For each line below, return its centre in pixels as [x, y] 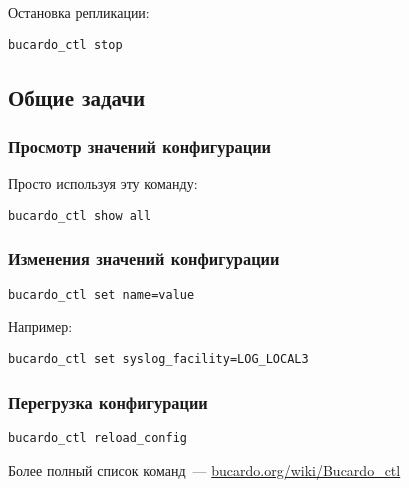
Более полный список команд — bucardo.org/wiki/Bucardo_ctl [204, 469]
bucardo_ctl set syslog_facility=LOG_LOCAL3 [158, 358]
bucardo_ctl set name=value [101, 294]
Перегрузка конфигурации [108, 401]
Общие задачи [77, 96]
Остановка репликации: [79, 12]
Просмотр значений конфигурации [140, 145]
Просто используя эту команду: [103, 183]
